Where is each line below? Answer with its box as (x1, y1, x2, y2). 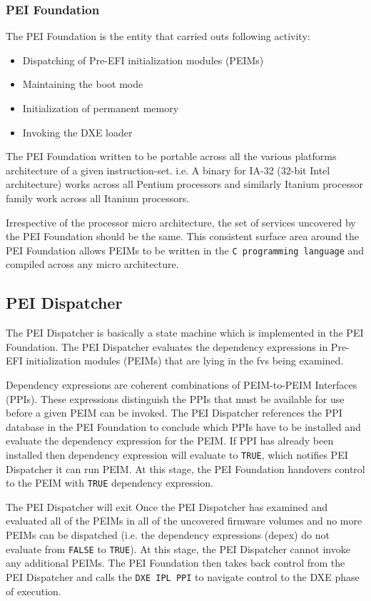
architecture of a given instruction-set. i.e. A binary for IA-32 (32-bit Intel (6, 162, 330, 177)
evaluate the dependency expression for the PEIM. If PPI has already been (6, 433, 334, 448)
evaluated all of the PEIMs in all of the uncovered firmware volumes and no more (6, 513, 362, 528)
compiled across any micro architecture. (6, 257, 179, 272)
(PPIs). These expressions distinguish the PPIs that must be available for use (6, 391, 345, 406)
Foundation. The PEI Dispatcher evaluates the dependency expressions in (6, 339, 328, 354)
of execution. (6, 583, 61, 598)
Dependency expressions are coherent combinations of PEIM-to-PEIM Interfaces (6, 377, 357, 392)
